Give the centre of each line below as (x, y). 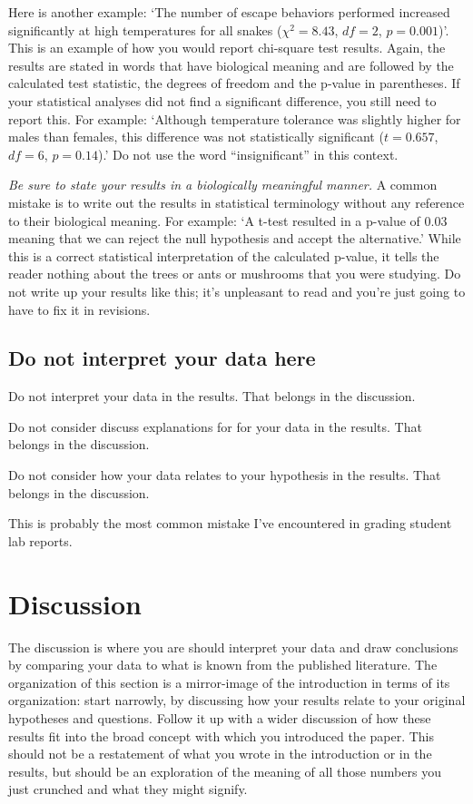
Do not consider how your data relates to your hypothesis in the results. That (225, 475)
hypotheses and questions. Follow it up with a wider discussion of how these (220, 717)
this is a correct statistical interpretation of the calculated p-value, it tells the (224, 255)
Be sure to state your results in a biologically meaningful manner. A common (223, 185)
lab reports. (40, 540)
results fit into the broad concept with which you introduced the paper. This (222, 735)
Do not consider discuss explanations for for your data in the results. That (215, 426)
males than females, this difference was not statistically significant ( (196, 137)
